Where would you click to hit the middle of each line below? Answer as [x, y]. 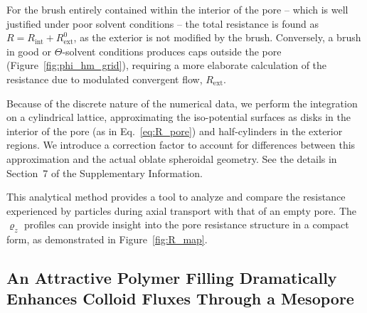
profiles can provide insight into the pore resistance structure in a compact [187, 224]
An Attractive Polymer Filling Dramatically [172, 278]
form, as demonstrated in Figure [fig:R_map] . [107, 239]
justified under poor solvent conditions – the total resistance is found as [163, 23]
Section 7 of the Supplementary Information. [105, 173]
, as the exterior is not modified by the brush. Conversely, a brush [217, 37]
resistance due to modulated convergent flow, [105, 79]
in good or [29, 51]
